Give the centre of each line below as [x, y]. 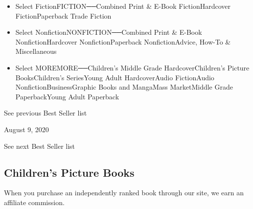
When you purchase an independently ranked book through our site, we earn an [124, 193]
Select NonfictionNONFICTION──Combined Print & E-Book [109, 32]
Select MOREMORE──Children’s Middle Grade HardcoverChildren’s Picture [132, 67]
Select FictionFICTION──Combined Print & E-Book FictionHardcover [123, 6]
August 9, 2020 [26, 129]
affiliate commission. [34, 202]
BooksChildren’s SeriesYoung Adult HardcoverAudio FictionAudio [115, 77]
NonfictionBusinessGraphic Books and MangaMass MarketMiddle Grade [124, 87]
